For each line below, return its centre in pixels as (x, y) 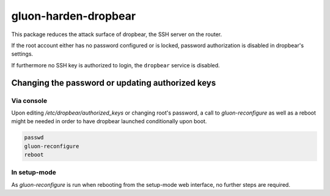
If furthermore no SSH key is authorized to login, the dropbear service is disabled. (116, 65)
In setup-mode (34, 173)
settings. (22, 54)
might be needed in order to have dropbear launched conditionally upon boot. (109, 121)
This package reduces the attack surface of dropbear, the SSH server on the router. (117, 34)
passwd (34, 138)
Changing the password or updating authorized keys (114, 83)
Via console (29, 100)
